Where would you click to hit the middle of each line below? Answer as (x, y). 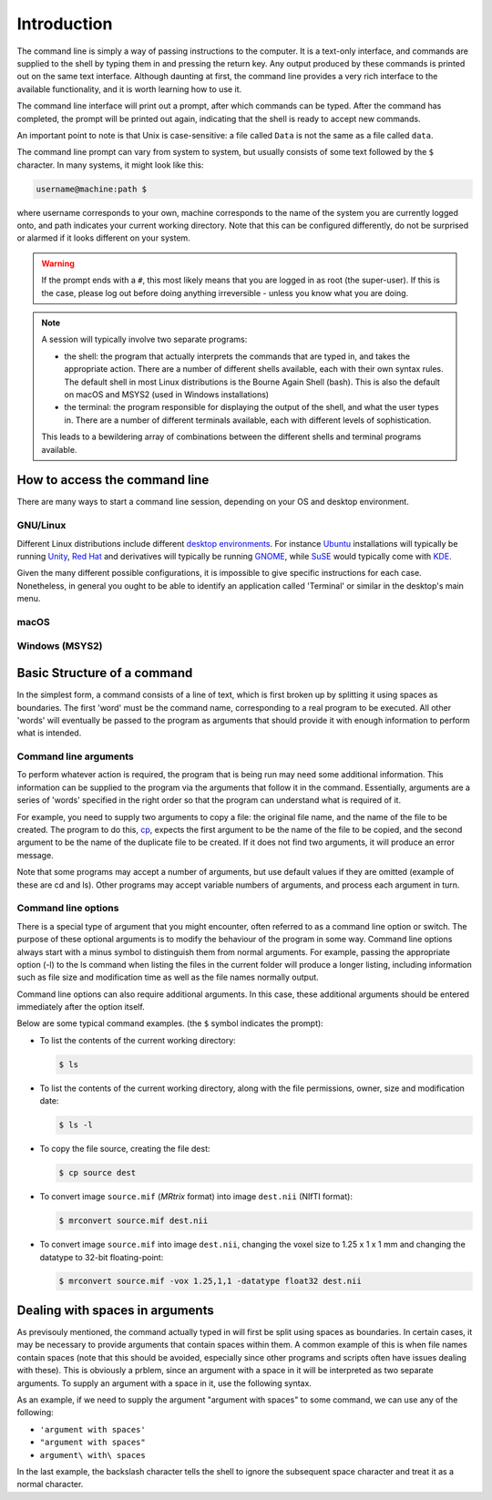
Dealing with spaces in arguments (115, 1310)
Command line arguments (75, 756)
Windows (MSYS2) (60, 646)
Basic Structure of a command (105, 673)
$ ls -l (76, 1125)
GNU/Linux (41, 526)
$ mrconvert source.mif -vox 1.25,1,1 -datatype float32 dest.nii (210, 1281)
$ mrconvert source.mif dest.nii (133, 1221)
